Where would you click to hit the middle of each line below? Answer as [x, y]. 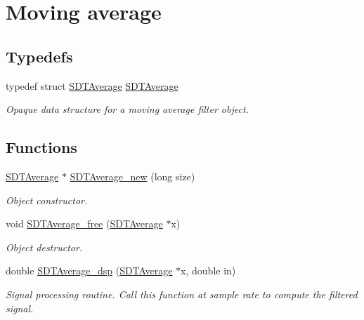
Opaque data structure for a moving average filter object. [127, 109]
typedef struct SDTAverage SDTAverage [92, 85]
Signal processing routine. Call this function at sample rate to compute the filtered [182, 294]
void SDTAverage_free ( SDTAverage [84, 224]
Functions [41, 147]
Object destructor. [44, 247]
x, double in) [208, 271]
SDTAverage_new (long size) [132, 176]
